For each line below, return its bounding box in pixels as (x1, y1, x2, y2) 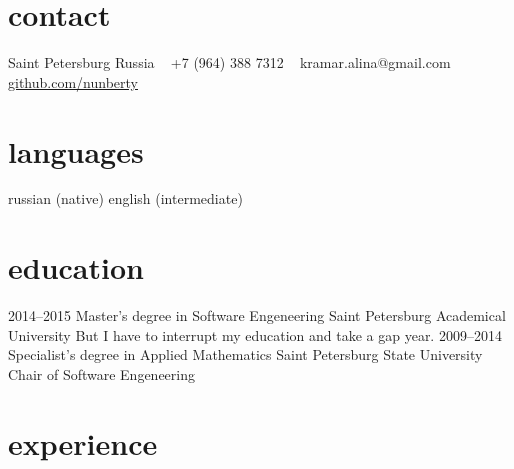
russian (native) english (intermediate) (8, 188, 243, 209)
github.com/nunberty (8, 71, 138, 92)
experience (8, 422, 158, 463)
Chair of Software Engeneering (8, 363, 195, 384)
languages (8, 130, 144, 171)
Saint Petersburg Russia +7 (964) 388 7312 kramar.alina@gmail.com (8, 52, 451, 73)
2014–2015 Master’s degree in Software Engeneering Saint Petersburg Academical (8, 305, 506, 326)
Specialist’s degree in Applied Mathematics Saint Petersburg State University (8, 344, 483, 365)
